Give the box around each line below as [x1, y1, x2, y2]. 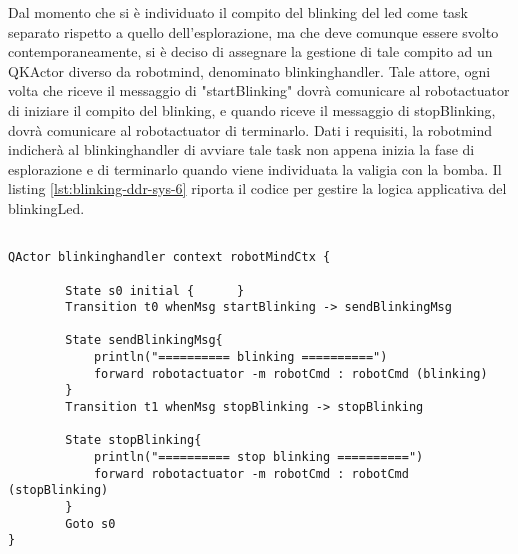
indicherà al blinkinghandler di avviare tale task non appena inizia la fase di [8, 139, 475, 160]
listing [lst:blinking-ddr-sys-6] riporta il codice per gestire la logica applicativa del [8, 178, 507, 199]
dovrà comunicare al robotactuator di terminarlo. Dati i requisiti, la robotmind [8, 119, 493, 140]
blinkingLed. [8, 197, 85, 218]
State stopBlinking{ [65, 433, 202, 448]
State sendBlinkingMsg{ [65, 333, 223, 348]
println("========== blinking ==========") [93, 350, 388, 365]
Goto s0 [65, 516, 116, 531]
